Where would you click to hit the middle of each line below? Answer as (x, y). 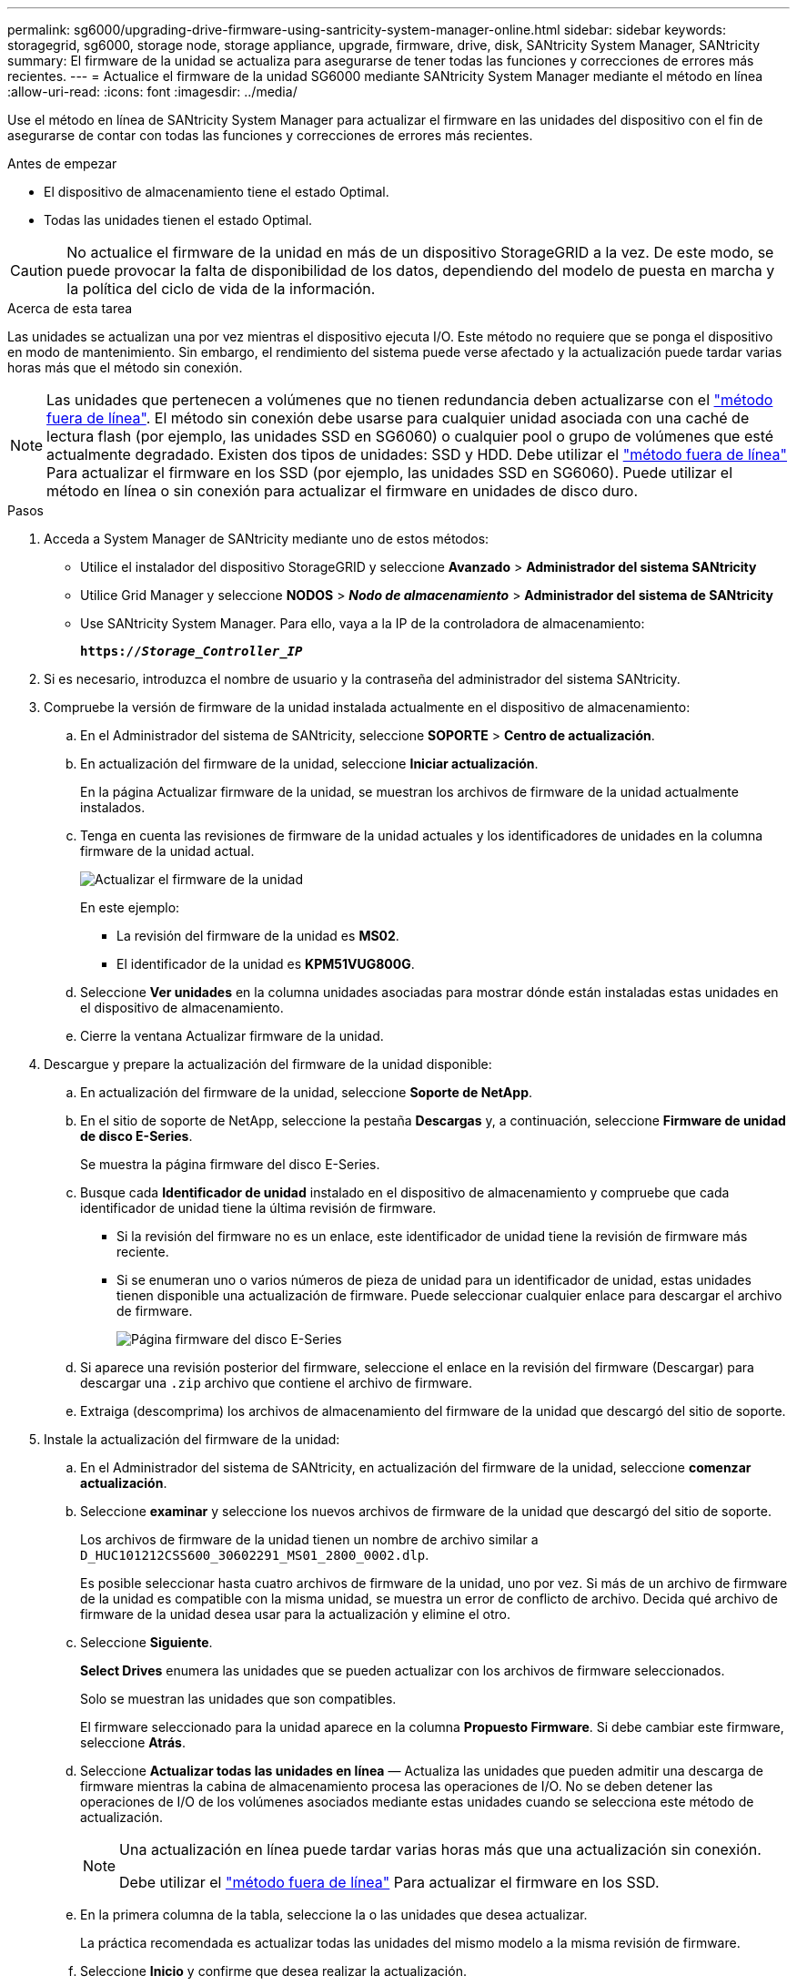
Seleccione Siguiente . (146, 1642)
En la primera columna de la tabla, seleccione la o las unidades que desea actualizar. (334, 1915)
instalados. (113, 807)
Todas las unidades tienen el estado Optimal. (178, 220)
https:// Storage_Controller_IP (192, 651)
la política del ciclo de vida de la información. (221, 289)
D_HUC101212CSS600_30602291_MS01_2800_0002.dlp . (255, 1555)
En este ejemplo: (130, 907)
